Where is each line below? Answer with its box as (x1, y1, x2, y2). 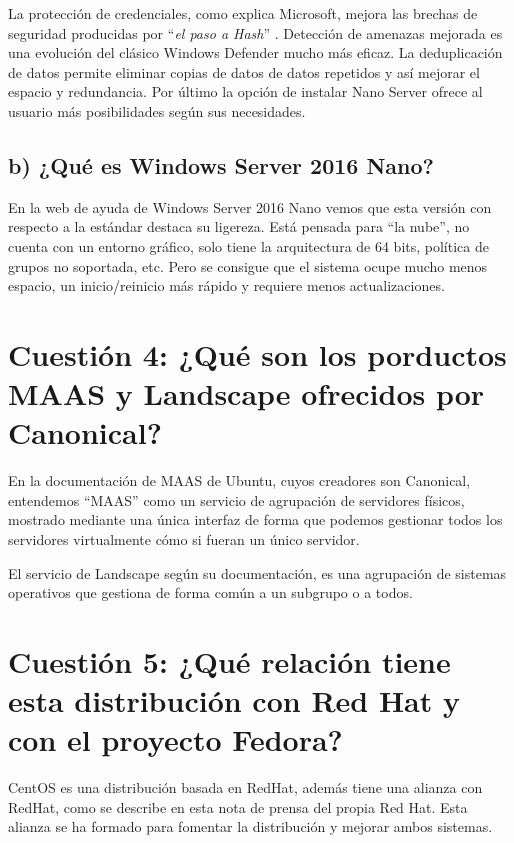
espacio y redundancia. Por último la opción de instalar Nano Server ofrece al (8, 81, 483, 102)
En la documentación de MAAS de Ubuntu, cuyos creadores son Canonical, (8, 470, 471, 491)
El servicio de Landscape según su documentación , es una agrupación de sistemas (8, 562, 507, 583)
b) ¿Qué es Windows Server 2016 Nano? (8, 149, 434, 180)
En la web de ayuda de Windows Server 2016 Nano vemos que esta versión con (8, 196, 492, 217)
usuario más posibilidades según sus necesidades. (8, 100, 306, 121)
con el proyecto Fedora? (8, 719, 343, 760)
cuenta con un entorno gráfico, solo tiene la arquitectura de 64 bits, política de (8, 235, 489, 256)
